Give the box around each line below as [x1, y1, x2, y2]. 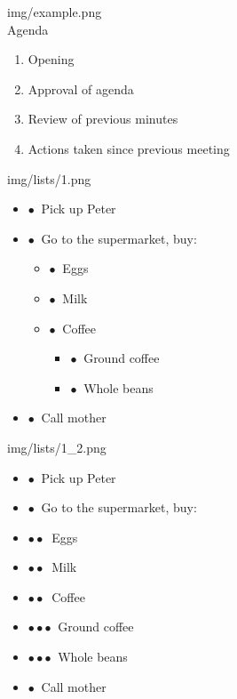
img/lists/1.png [7, 169, 91, 188]
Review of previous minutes [28, 109, 178, 128]
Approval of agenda [28, 79, 134, 98]
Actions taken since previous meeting [28, 139, 230, 157]
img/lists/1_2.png [7, 438, 107, 456]
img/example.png [7, 3, 102, 20]
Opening [28, 50, 75, 68]
